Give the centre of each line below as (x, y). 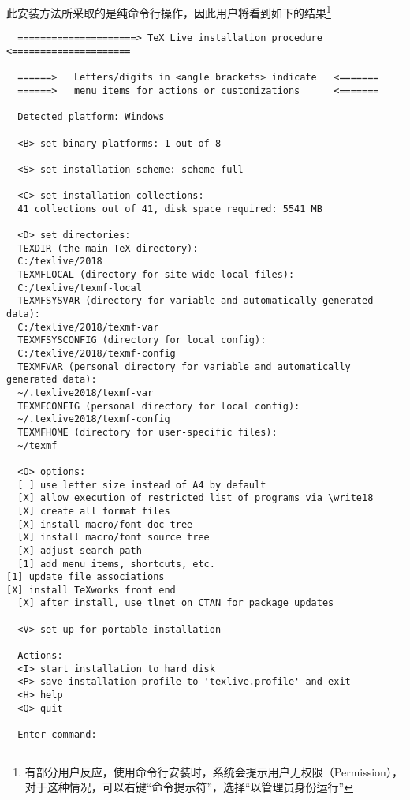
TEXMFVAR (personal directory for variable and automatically (184, 366)
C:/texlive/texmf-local (80, 288)
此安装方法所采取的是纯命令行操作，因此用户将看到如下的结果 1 (169, 11)
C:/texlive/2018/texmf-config (97, 353)
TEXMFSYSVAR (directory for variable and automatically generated (196, 301)
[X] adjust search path (80, 550)
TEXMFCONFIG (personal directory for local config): (159, 406)
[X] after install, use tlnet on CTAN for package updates (176, 603)
